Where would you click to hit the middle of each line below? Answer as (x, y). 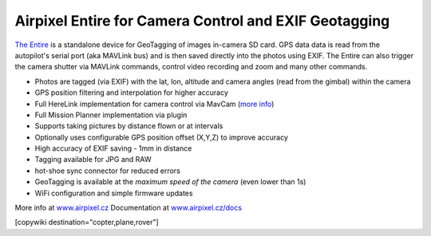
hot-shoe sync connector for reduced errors (108, 171)
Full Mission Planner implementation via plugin (111, 115)
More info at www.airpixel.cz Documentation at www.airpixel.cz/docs (129, 208)
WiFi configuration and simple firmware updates (114, 193)
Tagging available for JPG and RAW (93, 159)
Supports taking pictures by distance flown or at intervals (129, 126)
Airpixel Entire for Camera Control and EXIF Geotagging (202, 21)
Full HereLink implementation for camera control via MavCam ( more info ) (154, 104)
